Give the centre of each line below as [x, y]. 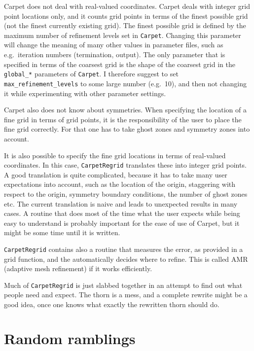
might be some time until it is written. [62, 232]
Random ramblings [70, 338]
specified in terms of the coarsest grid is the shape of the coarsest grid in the [120, 64]
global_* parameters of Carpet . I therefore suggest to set [91, 74]
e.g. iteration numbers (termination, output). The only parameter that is [115, 54]
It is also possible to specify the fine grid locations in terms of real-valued [115, 155]
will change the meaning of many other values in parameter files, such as [114, 45]
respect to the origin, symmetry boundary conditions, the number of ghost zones [126, 193]
